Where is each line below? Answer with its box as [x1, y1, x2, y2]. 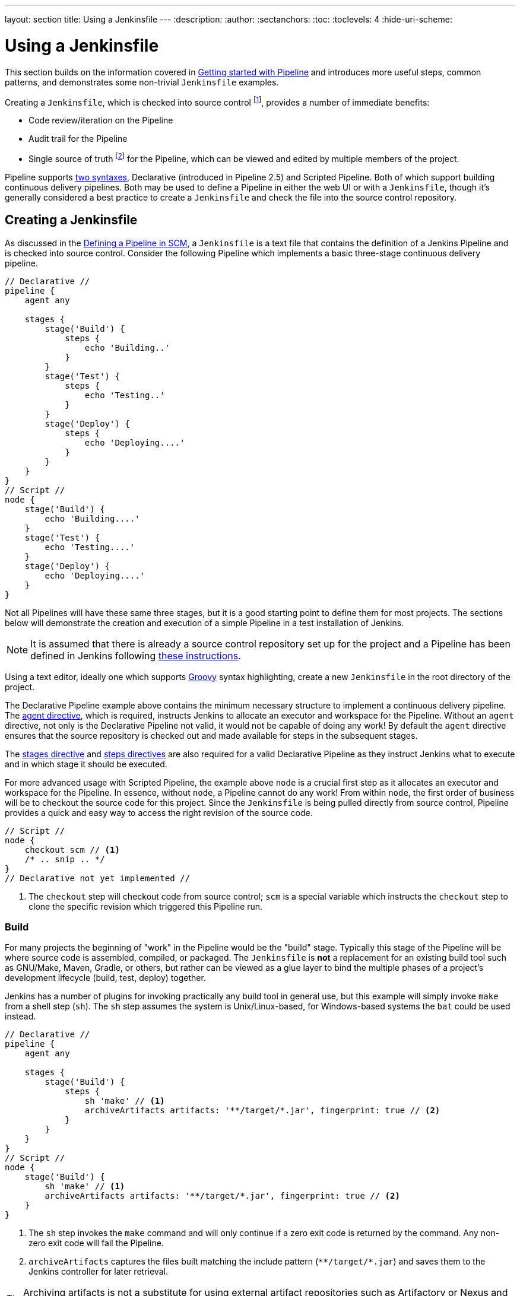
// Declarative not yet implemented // [5, 873, 190, 883]
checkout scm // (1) [24, 844, 120, 855]
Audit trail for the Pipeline [28, 134, 128, 144]
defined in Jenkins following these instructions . [30, 649, 241, 662]
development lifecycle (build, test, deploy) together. [5, 973, 206, 983]
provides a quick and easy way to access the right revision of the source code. [5, 807, 313, 818]
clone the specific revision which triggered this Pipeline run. [28, 901, 263, 911]
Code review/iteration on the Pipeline [28, 115, 173, 126]
